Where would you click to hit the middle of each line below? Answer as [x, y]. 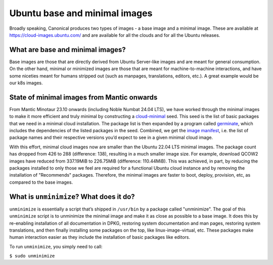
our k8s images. [26, 83]
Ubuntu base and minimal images [81, 13]
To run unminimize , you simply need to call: [56, 246]
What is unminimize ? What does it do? [72, 197]
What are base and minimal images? [67, 50]
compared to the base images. [41, 182]
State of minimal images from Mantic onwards [83, 97]
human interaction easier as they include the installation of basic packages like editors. [100, 237]
